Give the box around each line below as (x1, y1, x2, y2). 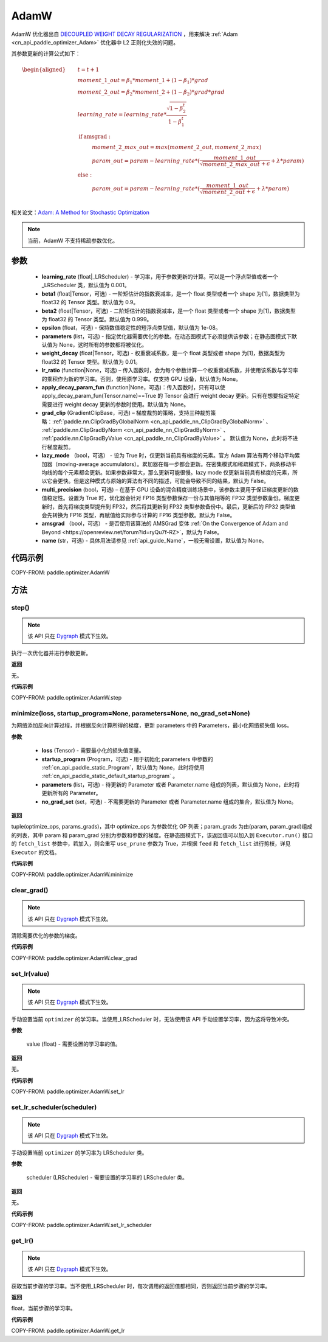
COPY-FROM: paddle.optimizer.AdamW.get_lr (11, 1327, 125, 1335)
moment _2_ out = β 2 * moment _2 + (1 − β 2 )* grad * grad (77, 89, 225, 97)
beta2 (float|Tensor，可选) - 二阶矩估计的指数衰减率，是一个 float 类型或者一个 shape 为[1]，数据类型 (41, 307, 296, 315)
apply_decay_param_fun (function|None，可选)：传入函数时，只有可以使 (41, 384, 226, 391)
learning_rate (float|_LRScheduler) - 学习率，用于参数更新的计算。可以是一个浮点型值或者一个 (41, 273, 278, 280)
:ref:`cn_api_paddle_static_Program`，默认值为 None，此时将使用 (41, 764, 205, 771)
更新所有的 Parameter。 (41, 790, 101, 797)
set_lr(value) (11, 969, 50, 978)
